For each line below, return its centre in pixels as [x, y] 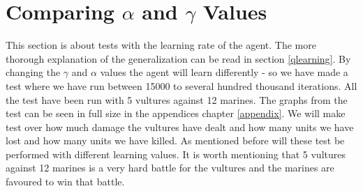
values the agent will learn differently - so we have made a [224, 72]
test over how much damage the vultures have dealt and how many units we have [180, 127]
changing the [33, 72]
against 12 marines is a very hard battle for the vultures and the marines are [170, 168]
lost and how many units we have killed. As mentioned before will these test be [175, 140]
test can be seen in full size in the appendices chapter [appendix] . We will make [176, 113]
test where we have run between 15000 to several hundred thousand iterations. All [181, 85]
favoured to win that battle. [65, 182]
